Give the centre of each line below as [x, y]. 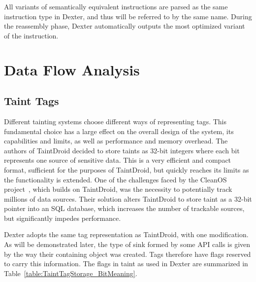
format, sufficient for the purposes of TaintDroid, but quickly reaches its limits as [127, 169]
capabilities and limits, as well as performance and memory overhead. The [116, 141]
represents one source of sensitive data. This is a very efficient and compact [118, 160]
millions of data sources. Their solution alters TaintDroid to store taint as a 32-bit [128, 198]
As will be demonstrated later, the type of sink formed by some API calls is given [127, 244]
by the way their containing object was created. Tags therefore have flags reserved [128, 254]
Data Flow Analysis [72, 69]
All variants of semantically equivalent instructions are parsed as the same [116, 6]
